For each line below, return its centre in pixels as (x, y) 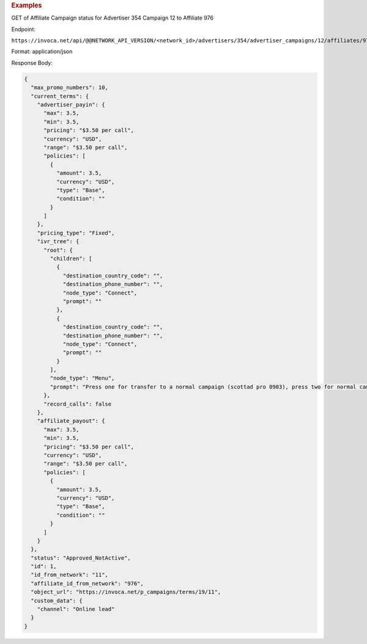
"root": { (58, 250)
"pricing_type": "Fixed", (76, 233)
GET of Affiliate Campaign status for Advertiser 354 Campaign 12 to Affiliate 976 (113, 18)
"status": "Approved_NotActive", (81, 558)
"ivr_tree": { (58, 242)
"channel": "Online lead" (76, 609)
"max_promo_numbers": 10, (69, 88)
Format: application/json (42, 51)
